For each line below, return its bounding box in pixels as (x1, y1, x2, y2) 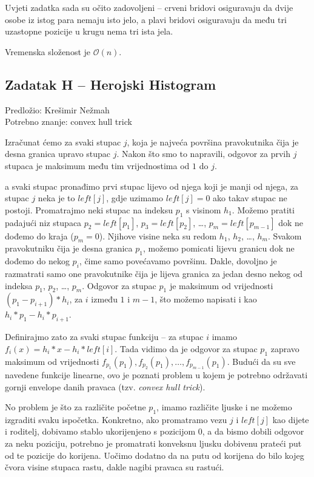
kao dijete (272, 413, 309, 425)
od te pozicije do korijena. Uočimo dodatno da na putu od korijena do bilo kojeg (5, 449, 304, 461)
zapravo (270, 342, 299, 355)
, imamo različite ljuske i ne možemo (156, 401, 292, 413)
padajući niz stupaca (5, 216, 82, 228)
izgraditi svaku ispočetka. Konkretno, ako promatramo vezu (5, 413, 227, 425)
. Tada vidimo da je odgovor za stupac (115, 342, 258, 355)
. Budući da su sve (227, 355, 296, 367)
